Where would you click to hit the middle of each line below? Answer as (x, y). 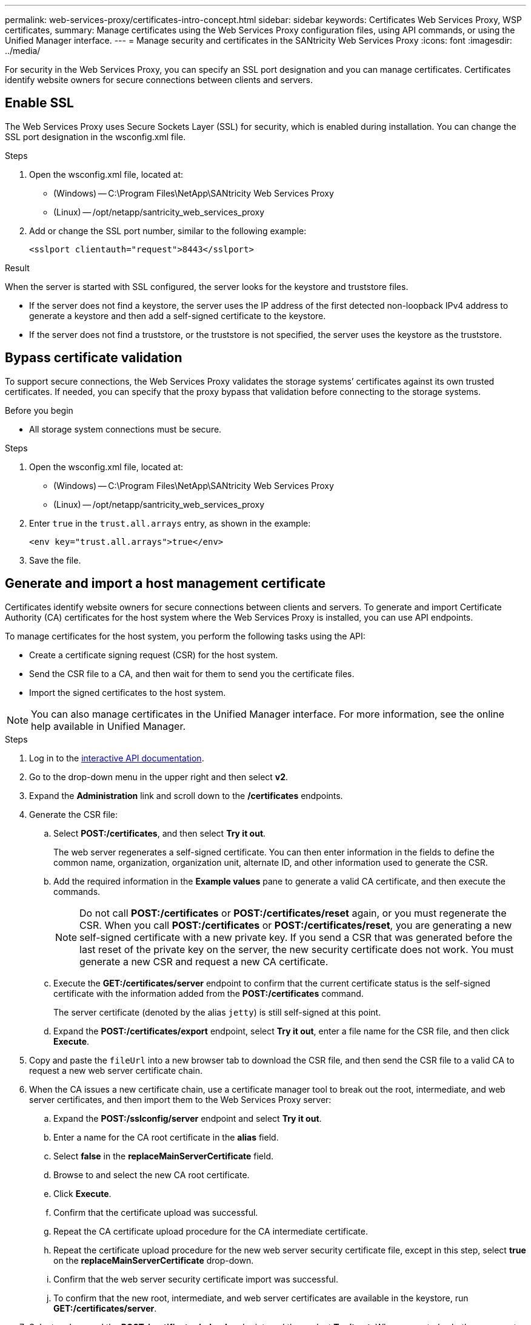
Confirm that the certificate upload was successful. (156, 1212)
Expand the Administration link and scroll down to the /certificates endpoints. (186, 795)
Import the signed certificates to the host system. (128, 692)
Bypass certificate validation (94, 358)
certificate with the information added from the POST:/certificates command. (209, 993)
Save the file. (55, 560)
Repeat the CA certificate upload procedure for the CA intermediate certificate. (211, 1231)
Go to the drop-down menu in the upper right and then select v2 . (159, 777)
